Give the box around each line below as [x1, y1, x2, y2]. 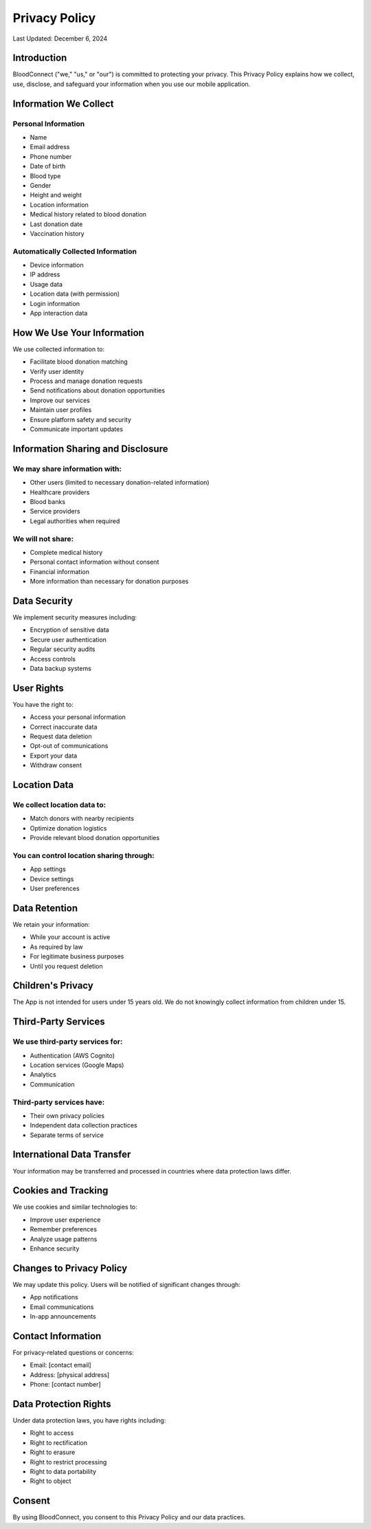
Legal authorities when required [30, 516, 120, 525]
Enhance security [30, 1244, 80, 1253]
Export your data [30, 751, 78, 760]
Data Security [12, 595, 74, 606]
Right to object [30, 1477, 71, 1485]
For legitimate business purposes [30, 952, 124, 960]
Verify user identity [30, 367, 85, 375]
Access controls [30, 654, 76, 663]
